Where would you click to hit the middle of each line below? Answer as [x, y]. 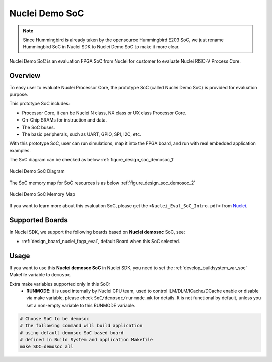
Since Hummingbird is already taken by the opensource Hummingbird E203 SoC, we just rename [123, 40]
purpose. [19, 95]
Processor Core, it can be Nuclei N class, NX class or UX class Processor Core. [104, 113]
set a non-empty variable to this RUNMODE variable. [81, 305]
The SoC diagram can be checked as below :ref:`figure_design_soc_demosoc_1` [92, 160]
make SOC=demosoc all [47, 347]
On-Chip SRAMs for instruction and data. [64, 120]
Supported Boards [39, 220]
